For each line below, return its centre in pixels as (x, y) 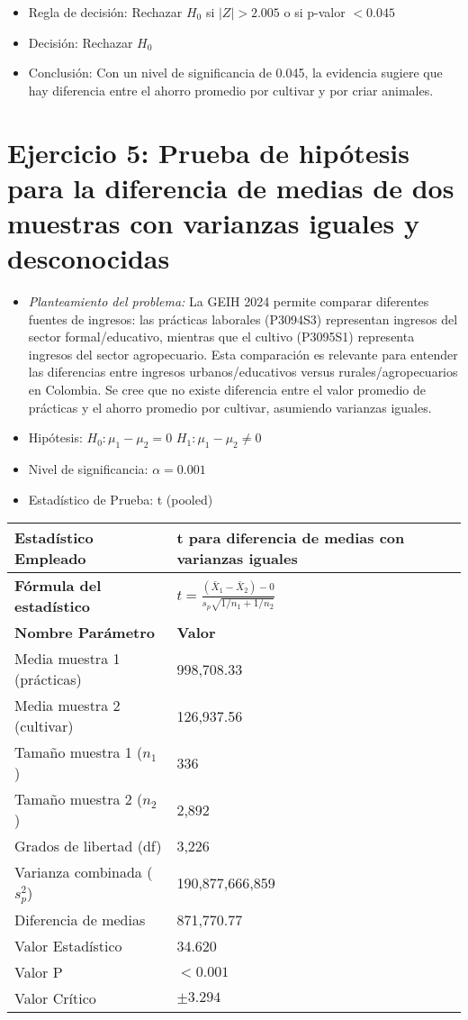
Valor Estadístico (68, 946)
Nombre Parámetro (85, 633)
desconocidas (89, 258)
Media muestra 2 (67, 706)
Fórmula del (58, 586)
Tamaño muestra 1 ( (79, 752)
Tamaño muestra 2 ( (79, 799)
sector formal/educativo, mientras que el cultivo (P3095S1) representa (221, 337)
